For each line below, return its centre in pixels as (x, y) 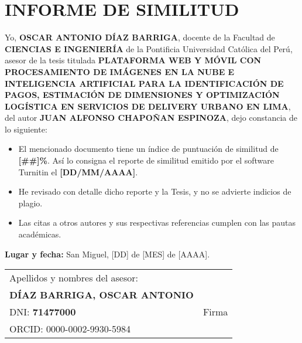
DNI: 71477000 (43, 312)
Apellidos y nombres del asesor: (74, 278)
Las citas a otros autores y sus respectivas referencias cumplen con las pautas (157, 223)
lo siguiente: (26, 129)
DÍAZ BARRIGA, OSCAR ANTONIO (102, 295)
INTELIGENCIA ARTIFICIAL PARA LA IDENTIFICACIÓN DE (144, 83)
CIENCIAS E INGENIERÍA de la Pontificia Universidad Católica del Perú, (149, 48)
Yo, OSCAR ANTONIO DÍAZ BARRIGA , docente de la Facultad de (140, 37)
